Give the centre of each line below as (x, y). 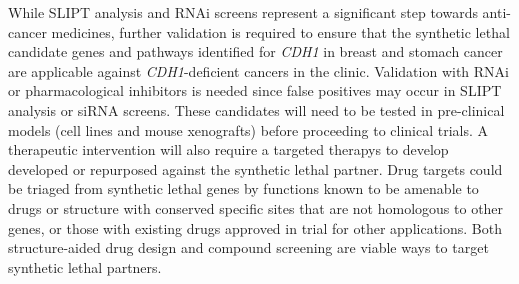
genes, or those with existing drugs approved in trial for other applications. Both (255, 227)
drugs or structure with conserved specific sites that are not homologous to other (256, 207)
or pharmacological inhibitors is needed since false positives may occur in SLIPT (255, 90)
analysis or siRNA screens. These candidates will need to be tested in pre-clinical (256, 109)
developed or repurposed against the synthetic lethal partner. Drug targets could (255, 168)
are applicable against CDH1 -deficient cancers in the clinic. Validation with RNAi (258, 70)
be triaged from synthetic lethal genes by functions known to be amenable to (243, 188)
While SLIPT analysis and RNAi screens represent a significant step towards (243, 12)
